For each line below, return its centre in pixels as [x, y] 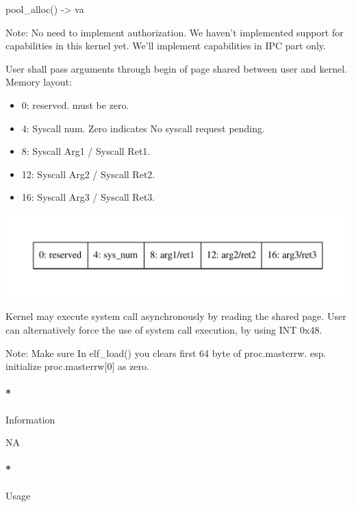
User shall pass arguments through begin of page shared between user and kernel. [176, 68]
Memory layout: [39, 82]
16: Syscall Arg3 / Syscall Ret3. [88, 197]
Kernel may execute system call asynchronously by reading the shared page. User [176, 316]
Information [30, 419]
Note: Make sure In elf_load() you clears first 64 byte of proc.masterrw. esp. [166, 353]
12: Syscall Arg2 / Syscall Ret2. [88, 174]
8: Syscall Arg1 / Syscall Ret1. [86, 151]
